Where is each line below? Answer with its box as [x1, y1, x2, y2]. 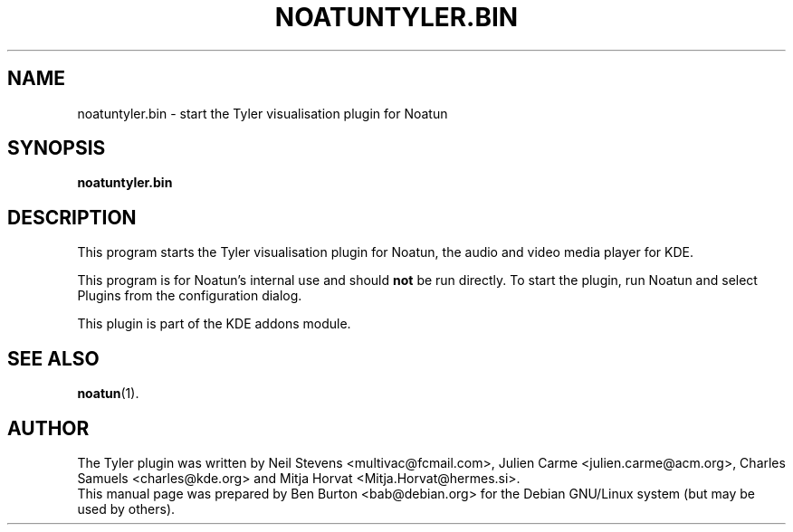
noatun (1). [77, 385, 139, 402]
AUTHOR [7, 416, 90, 440]
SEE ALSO [7, 347, 100, 370]
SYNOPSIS [7, 137, 106, 160]
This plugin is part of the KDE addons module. [77, 316, 351, 332]
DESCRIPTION [7, 205, 137, 229]
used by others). [77, 500, 176, 517]
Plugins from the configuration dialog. [77, 288, 302, 304]
